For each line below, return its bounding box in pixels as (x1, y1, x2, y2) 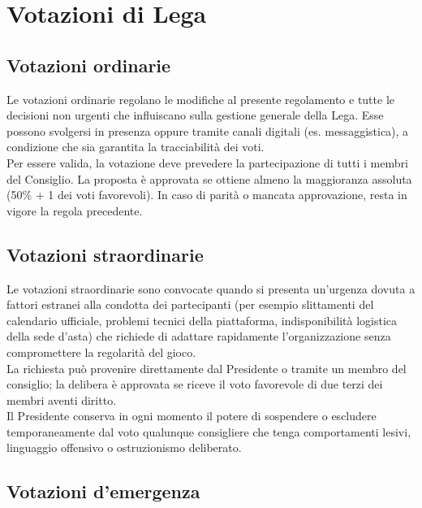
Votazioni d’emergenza (6, 479, 200, 504)
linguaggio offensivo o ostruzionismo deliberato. (6, 439, 242, 456)
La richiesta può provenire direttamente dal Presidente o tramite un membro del (6, 359, 407, 376)
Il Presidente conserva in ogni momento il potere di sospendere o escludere (6, 407, 377, 424)
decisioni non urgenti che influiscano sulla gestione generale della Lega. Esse (6, 106, 384, 124)
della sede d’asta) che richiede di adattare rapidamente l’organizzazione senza (6, 328, 391, 345)
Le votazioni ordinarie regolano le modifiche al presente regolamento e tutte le (6, 90, 394, 107)
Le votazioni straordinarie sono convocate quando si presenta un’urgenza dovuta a (6, 280, 416, 297)
